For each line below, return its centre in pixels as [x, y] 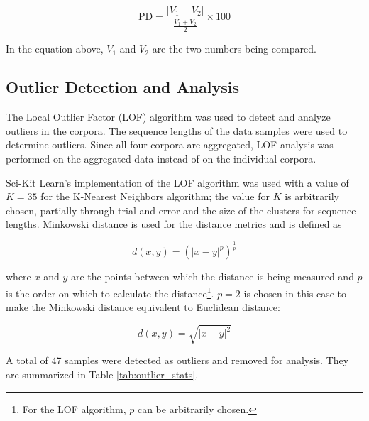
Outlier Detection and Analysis [123, 87]
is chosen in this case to [295, 293]
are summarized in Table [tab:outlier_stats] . [102, 374]
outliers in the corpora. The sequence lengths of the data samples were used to [177, 130]
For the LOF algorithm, [74, 409]
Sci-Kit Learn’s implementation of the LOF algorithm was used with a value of [177, 182]
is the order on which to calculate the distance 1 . [110, 292]
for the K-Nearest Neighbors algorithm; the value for [155, 196]
